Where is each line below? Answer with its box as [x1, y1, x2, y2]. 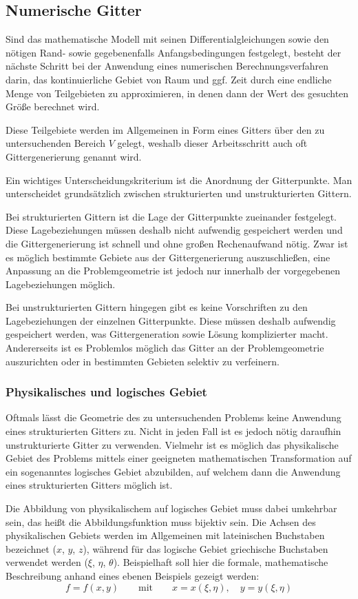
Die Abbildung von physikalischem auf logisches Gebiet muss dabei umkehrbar [6, 501, 337, 516]
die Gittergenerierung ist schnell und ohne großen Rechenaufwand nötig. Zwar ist [6, 236, 348, 250]
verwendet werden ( [6, 555, 88, 569]
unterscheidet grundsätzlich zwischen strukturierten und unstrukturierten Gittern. [6, 186, 352, 201]
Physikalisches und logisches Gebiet [6, 383, 207, 400]
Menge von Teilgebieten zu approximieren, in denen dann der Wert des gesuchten [6, 85, 349, 100]
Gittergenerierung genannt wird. [6, 149, 142, 163]
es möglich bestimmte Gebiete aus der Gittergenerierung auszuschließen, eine [6, 250, 330, 264]
